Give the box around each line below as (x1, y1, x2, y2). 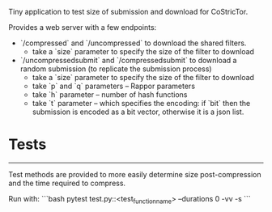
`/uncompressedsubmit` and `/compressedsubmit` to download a (19, 56, 237, 65)
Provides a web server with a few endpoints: (8, 23, 157, 32)
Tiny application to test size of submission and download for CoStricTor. (8, 7, 249, 16)
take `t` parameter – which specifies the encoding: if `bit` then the (32, 99, 251, 108)
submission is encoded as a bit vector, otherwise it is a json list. (32, 107, 244, 117)
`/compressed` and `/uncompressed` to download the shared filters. (19, 38, 247, 48)
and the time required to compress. (8, 178, 126, 188)
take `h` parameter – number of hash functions (32, 90, 188, 100)
